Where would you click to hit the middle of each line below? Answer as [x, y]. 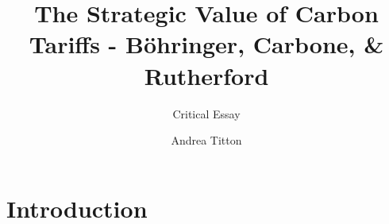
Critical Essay [206, 113]
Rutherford [206, 75]
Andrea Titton [206, 140]
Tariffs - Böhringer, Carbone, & [206, 44]
